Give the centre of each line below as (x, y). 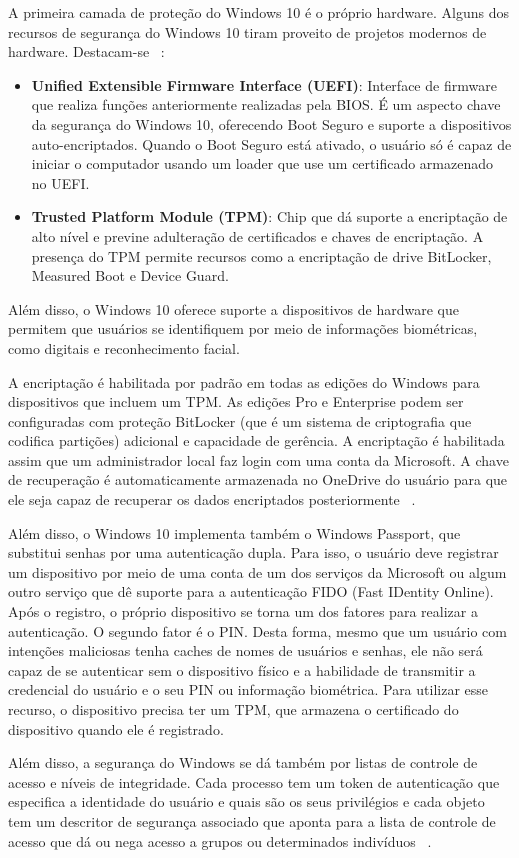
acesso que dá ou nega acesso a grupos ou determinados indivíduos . (220, 840)
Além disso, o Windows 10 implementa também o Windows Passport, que (234, 532)
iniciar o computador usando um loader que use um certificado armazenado (262, 163)
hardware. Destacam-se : (86, 51)
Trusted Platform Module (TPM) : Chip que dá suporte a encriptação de (269, 216)
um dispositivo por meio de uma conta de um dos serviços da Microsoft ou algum (257, 571)
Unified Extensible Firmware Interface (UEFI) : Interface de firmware (264, 84)
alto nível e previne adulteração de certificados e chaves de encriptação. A (257, 235)
